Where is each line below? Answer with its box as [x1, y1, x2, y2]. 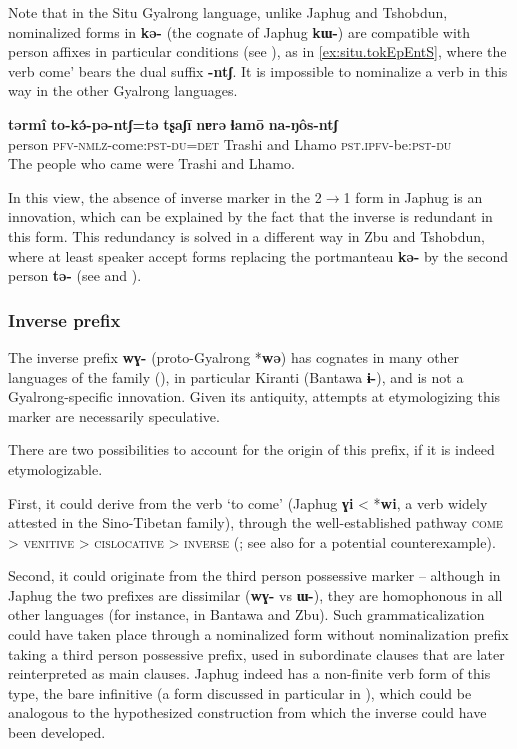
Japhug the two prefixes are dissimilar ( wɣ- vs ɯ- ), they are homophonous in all [8, 584, 503, 605]
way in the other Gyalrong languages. [8, 80, 238, 101]
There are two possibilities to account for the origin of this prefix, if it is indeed [8, 439, 495, 460]
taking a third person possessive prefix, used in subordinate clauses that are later [8, 643, 505, 664]
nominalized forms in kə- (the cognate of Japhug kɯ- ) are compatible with [8, 21, 471, 42]
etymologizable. [8, 458, 103, 479]
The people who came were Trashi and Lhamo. [8, 153, 295, 174]
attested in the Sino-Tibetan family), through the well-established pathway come [8, 512, 503, 533]
